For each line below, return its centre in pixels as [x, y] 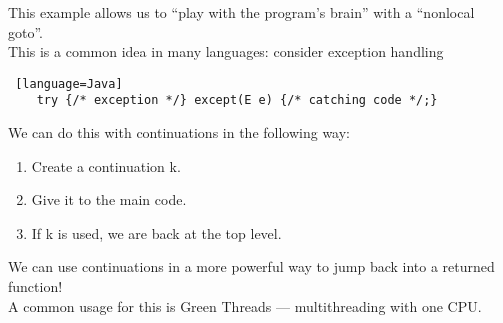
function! [35, 286]
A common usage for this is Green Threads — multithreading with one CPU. [245, 305]
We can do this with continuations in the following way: [179, 132]
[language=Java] [69, 83]
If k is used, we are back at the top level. [156, 232]
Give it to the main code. [109, 199]
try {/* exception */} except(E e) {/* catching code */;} [237, 100]
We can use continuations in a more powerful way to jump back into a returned [251, 266]
